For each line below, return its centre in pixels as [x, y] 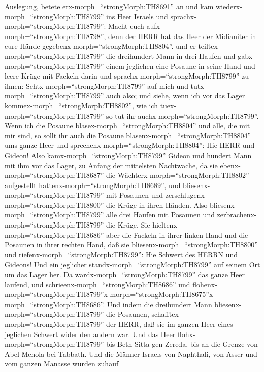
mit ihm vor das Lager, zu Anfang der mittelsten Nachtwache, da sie [111, 165]
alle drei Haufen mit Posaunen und [160, 215]
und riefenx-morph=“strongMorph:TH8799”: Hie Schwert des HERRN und [121, 254]
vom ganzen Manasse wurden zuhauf [62, 364]
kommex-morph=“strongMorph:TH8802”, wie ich [81, 105]
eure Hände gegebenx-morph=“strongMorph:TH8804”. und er [100, 46]
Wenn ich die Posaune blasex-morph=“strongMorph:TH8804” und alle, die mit [127, 125]
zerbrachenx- [237, 215]
